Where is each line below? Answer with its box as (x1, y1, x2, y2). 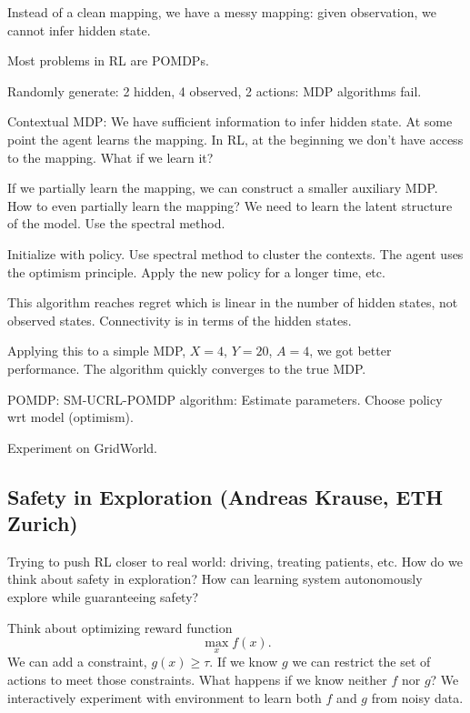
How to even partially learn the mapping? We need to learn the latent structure (7, 196, 453, 215)
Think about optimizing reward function (7, 618, 233, 637)
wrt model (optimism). (7, 407, 134, 427)
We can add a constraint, (7, 652, 147, 671)
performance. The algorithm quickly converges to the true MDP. (7, 358, 366, 377)
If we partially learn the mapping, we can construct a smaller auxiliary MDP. (7, 178, 438, 197)
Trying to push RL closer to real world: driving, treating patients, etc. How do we (7, 551, 463, 570)
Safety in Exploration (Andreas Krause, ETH (7, 482, 444, 510)
